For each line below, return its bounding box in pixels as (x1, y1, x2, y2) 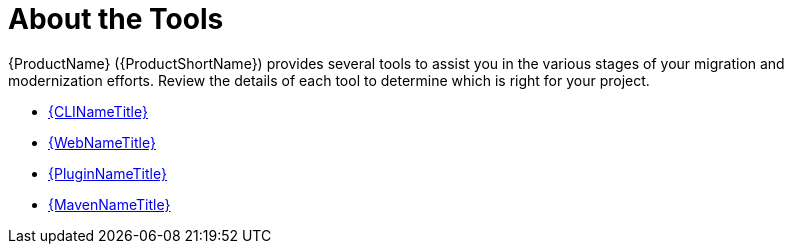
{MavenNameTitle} (48, 195, 171, 213)
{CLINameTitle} (48, 102, 148, 120)
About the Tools (8, 2, 224, 36)
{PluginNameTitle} (48, 164, 167, 182)
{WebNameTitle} (48, 133, 156, 151)
